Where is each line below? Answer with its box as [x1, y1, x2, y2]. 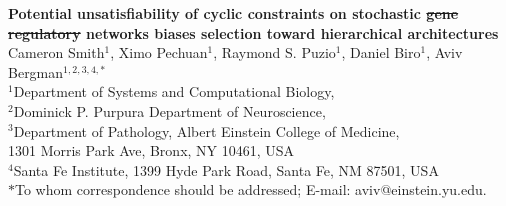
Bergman [8, 61, 64, 82]
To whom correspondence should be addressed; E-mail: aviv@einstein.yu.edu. [15, 179, 487, 200]
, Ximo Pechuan [110, 42, 208, 63]
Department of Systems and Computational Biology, [13, 81, 335, 102]
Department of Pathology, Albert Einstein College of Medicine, [13, 120, 400, 141]
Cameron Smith [8, 42, 105, 63]
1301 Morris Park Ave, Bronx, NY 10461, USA [8, 140, 295, 161]
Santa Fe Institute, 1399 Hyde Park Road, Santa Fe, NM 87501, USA [13, 159, 439, 180]
